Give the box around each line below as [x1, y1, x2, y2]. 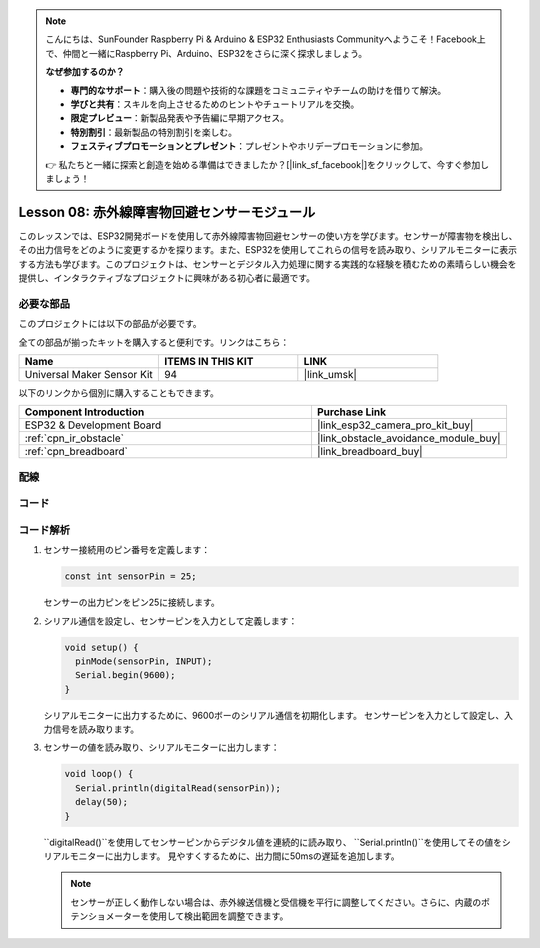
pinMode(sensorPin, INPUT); [75, 655, 213, 667]
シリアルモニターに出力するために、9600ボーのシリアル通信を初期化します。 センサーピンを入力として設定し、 [43, 709, 505, 721]
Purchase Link [316, 405, 387, 419]
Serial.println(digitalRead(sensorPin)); [75, 782, 282, 794]
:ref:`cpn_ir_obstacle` [24, 431, 125, 445]
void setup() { [64, 641, 139, 653]
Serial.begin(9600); [75, 670, 176, 681]
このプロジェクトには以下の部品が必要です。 [18, 318, 202, 330]
